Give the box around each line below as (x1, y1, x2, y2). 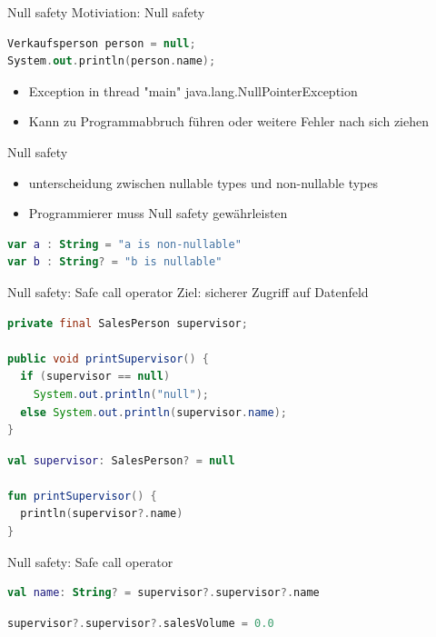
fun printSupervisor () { (7, 489, 157, 503)
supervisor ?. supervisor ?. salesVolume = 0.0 (7, 616, 274, 630)
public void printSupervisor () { (7, 352, 209, 365)
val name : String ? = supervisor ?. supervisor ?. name (7, 586, 320, 600)
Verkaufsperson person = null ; (7, 36, 196, 50)
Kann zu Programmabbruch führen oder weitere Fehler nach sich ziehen (28, 112, 429, 131)
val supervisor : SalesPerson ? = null (7, 453, 235, 467)
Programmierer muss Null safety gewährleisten (28, 204, 288, 223)
